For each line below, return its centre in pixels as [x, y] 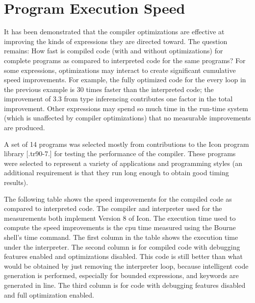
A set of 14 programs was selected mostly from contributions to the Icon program [127, 144]
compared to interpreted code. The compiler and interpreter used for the [113, 208]
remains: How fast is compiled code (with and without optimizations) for [114, 51]
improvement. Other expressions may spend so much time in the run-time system [126, 108]
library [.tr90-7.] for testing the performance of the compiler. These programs [120, 153]
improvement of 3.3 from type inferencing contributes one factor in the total [118, 99]
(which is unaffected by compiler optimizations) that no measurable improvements [127, 118]
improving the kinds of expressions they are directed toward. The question [116, 41]
